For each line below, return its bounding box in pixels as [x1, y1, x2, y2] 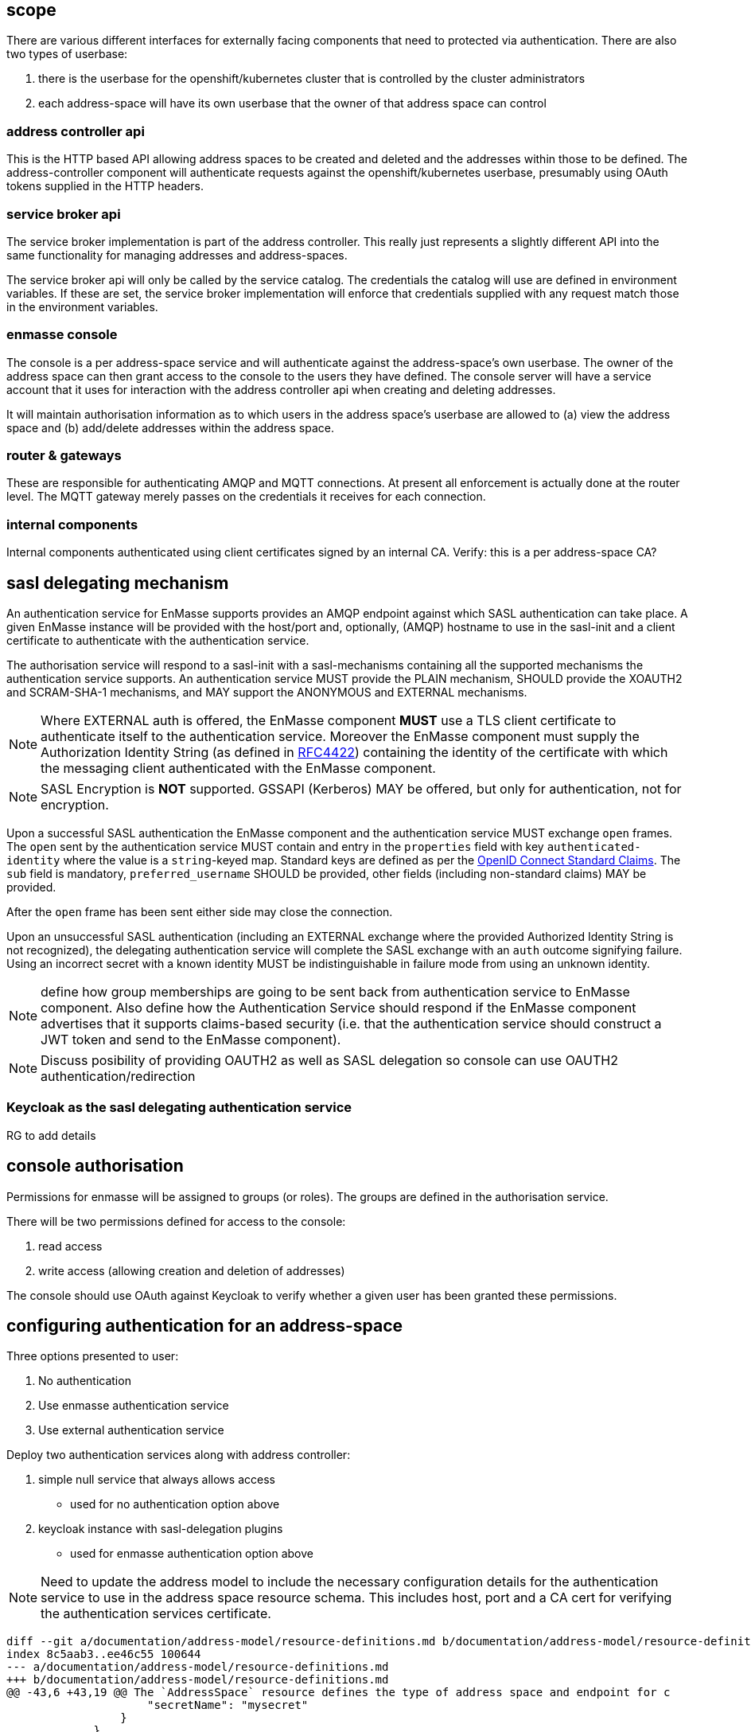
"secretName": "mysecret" [147, 1699, 309, 1712]
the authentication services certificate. [41, 1605, 271, 1622]
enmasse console [6, 326, 118, 343]
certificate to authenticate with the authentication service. [6, 634, 309, 648]
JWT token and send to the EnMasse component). [41, 1032, 341, 1048]
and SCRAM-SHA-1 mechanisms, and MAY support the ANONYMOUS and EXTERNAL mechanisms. [6, 685, 527, 700]
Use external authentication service [38, 1423, 224, 1437]
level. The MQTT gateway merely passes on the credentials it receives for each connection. [6, 490, 486, 504]
